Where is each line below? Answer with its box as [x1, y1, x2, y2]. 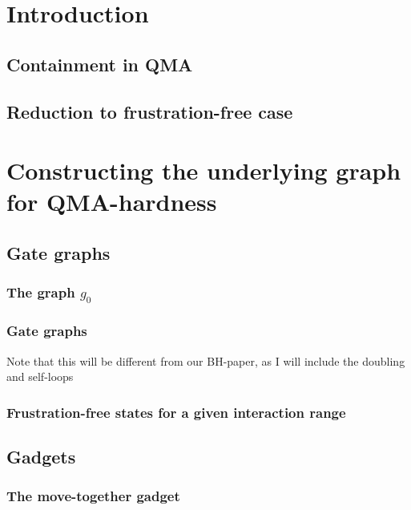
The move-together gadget [6, 486, 180, 506]
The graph [6, 282, 75, 302]
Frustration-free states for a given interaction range [6, 402, 346, 422]
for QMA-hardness [6, 185, 217, 218]
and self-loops [6, 368, 74, 385]
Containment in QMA [6, 51, 193, 76]
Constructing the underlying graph [6, 154, 401, 187]
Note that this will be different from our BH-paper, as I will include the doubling [6, 352, 405, 369]
